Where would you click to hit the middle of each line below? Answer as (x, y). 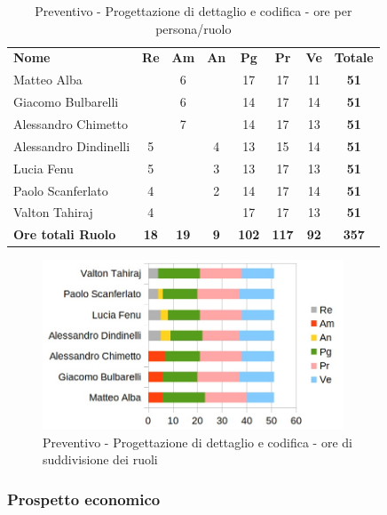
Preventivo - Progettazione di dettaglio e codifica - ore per (193, 11)
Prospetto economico (84, 499)
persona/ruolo (193, 28)
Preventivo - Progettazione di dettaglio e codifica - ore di (197, 442)
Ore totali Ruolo (65, 234)
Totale (354, 57)
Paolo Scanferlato (61, 190)
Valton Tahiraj (53, 212)
